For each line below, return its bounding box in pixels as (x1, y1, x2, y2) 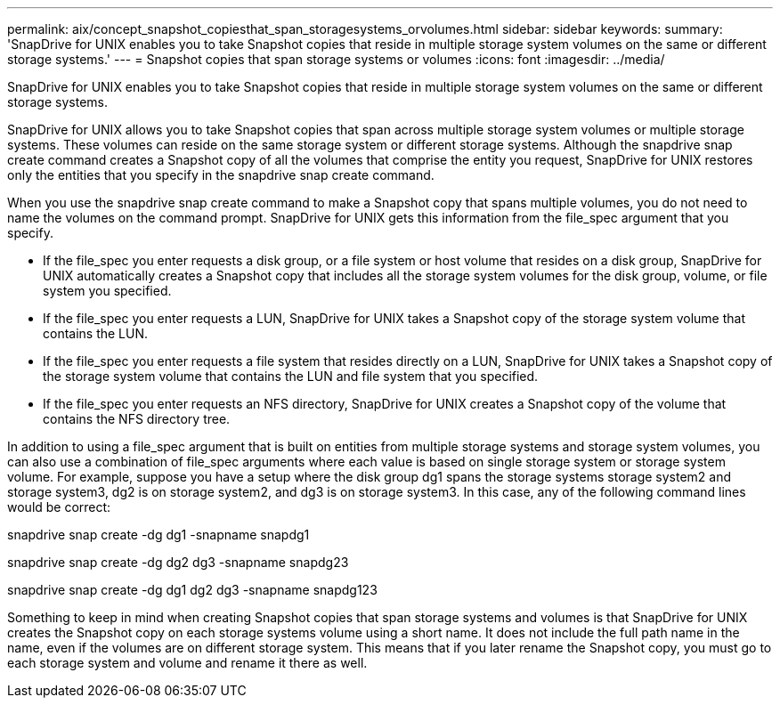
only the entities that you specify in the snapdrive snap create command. (7, 167, 435, 182)
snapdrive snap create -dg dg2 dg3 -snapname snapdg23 (7, 555, 349, 570)
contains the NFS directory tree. (43, 411, 231, 426)
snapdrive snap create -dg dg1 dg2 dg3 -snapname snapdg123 (7, 582, 378, 597)
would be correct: (7, 499, 111, 515)
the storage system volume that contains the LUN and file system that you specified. (43, 369, 539, 384)
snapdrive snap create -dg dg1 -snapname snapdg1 (7, 527, 310, 542)
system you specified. (43, 283, 172, 298)
